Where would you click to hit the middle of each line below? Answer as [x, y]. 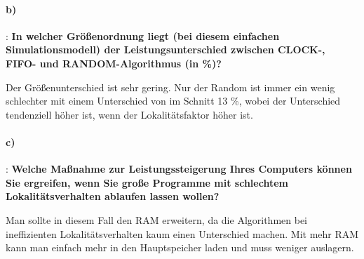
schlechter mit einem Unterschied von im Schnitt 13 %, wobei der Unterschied [173, 101]
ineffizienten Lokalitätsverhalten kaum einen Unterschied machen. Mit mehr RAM [182, 233]
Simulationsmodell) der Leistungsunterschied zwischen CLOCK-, [166, 49]
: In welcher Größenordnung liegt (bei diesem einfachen [143, 35]
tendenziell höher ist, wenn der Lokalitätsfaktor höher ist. [129, 114]
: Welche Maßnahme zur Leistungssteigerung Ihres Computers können [179, 169]
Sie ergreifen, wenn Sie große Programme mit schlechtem [147, 182]
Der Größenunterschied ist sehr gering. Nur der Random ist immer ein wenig [170, 87]
